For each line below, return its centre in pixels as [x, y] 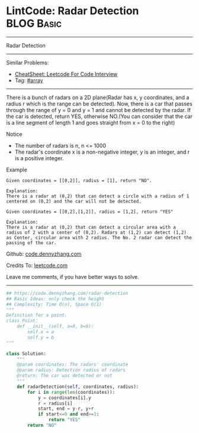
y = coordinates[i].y [65, 398]
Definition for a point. [37, 316]
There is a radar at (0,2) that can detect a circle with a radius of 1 [98, 196]
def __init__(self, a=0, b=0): [55, 327]
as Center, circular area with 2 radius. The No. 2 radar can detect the [99, 238]
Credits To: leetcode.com [37, 265]
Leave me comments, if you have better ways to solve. [73, 276]
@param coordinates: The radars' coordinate [73, 365]
